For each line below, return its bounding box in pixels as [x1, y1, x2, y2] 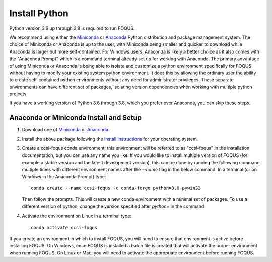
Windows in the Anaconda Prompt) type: [22, 173, 106, 179]
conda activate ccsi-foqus [31, 225, 98, 230]
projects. [9, 91, 28, 97]
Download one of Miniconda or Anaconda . [22, 127, 110, 133]
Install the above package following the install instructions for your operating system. [22, 136, 198, 142]
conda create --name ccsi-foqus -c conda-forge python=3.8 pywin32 [31, 185, 201, 191]
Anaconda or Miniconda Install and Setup [9, 114, 142, 122]
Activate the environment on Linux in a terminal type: [22, 213, 132, 219]
